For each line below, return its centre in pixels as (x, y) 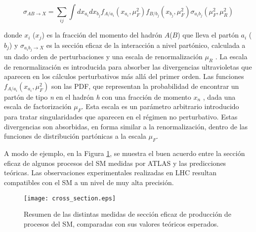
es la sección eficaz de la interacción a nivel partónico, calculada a (146, 45)
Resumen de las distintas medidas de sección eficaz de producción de (128, 214)
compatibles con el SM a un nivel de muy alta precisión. (89, 182)
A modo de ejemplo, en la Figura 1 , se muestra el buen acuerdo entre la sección (125, 153)
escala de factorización (38, 106)
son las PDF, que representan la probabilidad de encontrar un (145, 86)
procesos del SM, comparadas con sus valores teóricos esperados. (121, 223)
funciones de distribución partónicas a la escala (75, 136)
